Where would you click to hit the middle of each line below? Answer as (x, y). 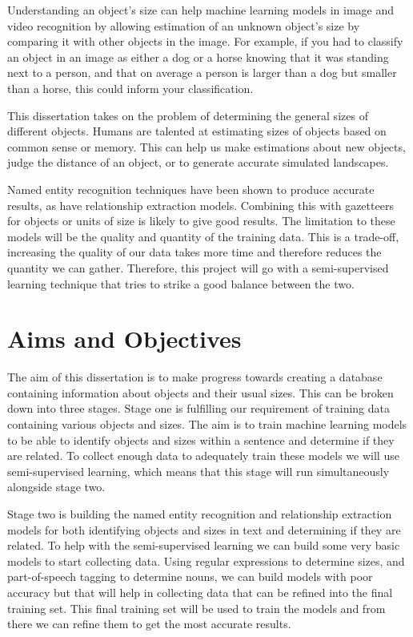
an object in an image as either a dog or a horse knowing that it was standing (198, 56)
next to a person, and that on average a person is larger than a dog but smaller (202, 73)
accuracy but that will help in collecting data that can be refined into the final (200, 592)
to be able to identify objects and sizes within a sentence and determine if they (201, 439)
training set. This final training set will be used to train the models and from (196, 608)
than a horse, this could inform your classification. (130, 88)
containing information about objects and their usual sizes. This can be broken (200, 392)
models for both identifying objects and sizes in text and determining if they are (204, 529)
